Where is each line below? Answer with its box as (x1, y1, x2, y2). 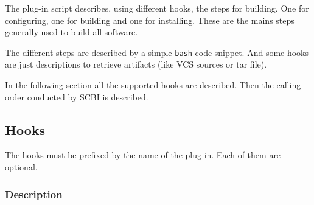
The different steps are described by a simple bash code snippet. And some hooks (5, 46, 309, 58)
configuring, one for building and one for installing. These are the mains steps (5, 13, 295, 26)
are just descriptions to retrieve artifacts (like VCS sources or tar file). (5, 58, 267, 71)
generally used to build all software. (5, 26, 138, 38)
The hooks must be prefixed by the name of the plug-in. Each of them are (5, 148, 281, 161)
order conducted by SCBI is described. (5, 90, 148, 103)
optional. (5, 161, 38, 173)
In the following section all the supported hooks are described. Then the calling (5, 78, 301, 91)
